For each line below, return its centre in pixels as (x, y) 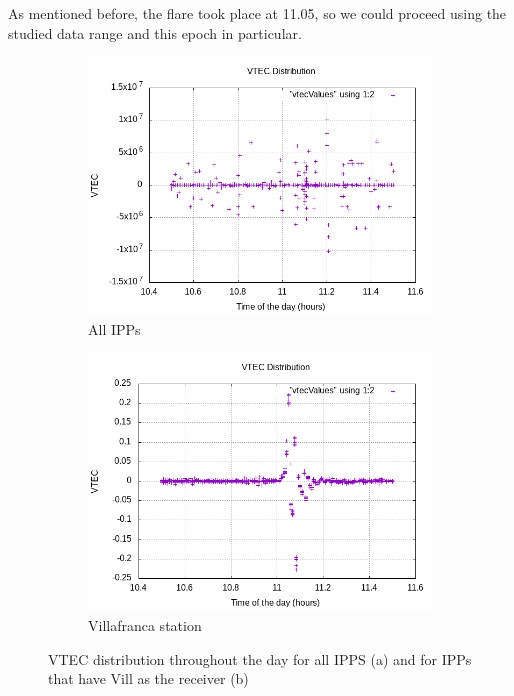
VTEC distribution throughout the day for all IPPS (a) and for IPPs (260, 658)
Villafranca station (145, 624)
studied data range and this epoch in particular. (155, 32)
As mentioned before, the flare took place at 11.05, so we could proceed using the (257, 13)
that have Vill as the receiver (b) (148, 678)
